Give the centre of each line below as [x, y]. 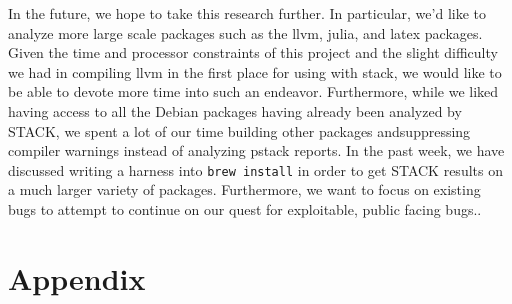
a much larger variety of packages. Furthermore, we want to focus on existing [244, 189]
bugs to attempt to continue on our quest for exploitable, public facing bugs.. [245, 209]
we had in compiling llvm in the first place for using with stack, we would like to [255, 71]
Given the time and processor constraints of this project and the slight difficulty [253, 52]
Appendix [77, 277]
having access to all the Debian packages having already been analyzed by [235, 110]
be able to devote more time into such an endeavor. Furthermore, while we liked [253, 91]
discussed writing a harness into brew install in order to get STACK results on [255, 169]
